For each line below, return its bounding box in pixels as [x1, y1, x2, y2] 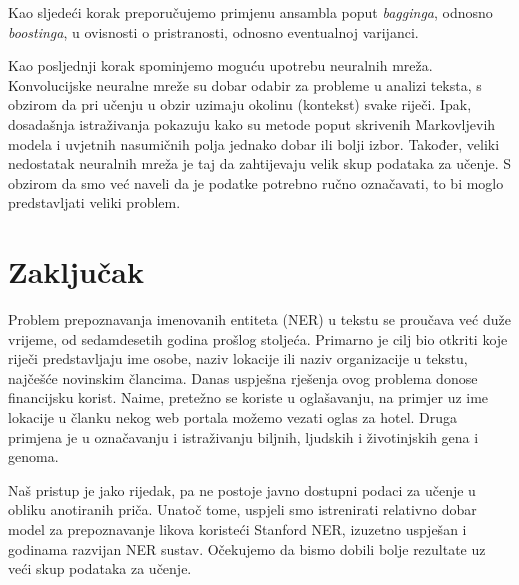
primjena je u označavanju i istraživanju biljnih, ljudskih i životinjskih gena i [8, 426, 479, 447]
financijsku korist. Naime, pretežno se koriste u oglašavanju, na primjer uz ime [8, 387, 489, 408]
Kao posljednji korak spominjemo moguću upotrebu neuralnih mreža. [8, 55, 433, 76]
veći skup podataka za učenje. [8, 558, 192, 579]
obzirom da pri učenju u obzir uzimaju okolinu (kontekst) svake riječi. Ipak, [8, 94, 472, 115]
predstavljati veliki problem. [8, 192, 181, 213]
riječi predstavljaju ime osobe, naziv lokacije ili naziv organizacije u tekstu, [8, 348, 468, 369]
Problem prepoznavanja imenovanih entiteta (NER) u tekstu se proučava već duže [8, 309, 511, 330]
